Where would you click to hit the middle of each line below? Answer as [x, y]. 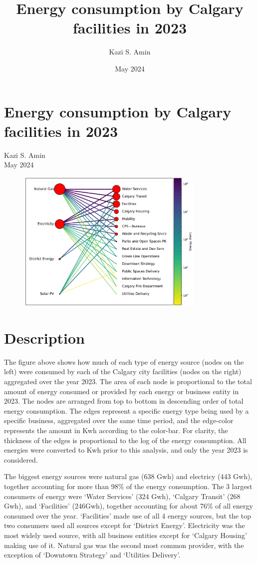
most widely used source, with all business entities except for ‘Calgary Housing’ [126, 535]
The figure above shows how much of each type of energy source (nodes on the [124, 361]
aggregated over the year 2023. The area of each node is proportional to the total [128, 381]
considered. [21, 459]
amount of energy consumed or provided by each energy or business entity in [122, 391]
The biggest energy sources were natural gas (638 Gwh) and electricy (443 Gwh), [128, 476]
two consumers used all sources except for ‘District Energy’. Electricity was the [125, 525]
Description [45, 337]
